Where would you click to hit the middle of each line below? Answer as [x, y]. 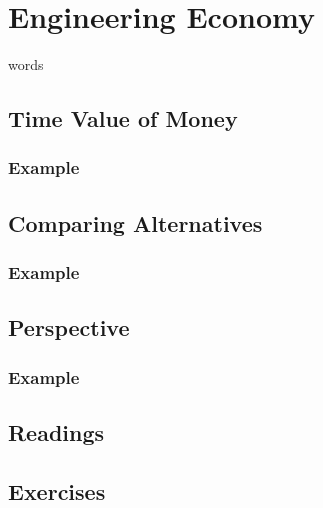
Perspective [69, 327]
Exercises [57, 490]
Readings [56, 431]
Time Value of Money [123, 118]
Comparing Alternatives [135, 222]
